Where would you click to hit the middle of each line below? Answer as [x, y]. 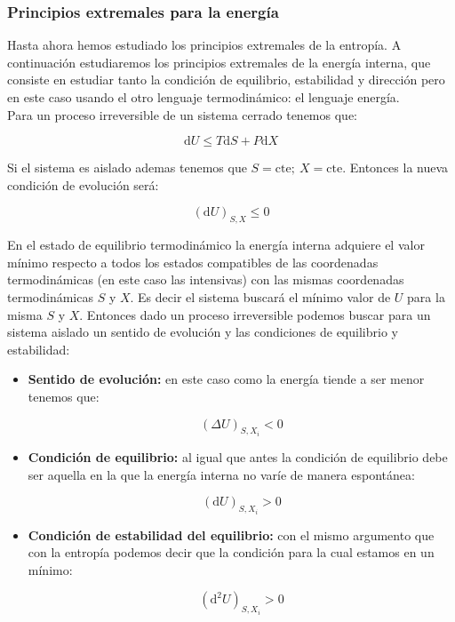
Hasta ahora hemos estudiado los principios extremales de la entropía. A [204, 45]
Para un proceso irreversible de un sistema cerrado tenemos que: [182, 114]
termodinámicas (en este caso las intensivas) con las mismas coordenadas [206, 279]
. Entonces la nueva [395, 167]
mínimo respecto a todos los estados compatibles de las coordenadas [193, 262]
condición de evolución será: [83, 184]
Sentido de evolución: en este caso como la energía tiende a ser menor [226, 379]
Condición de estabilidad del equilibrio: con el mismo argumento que [231, 534]
